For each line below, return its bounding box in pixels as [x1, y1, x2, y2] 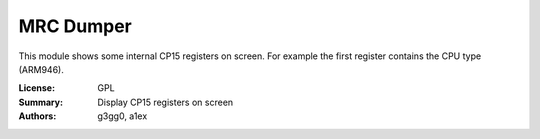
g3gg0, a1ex [97, 110, 148, 122]
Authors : [18, 110, 57, 122]
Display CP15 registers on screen [97, 96, 234, 108]
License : [18, 82, 55, 94]
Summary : [18, 96, 64, 108]
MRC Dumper [18, 15, 132, 37]
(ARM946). [18, 63, 64, 75]
